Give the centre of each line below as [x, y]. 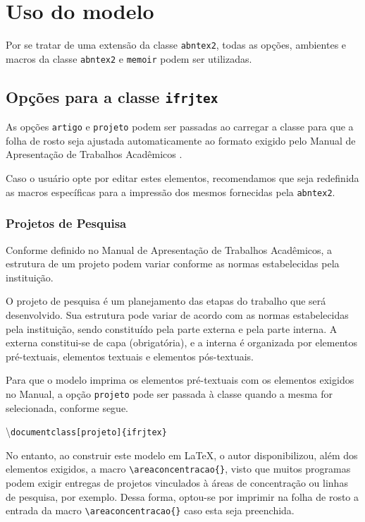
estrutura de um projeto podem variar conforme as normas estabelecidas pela [173, 263]
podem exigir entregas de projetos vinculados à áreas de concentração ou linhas [177, 483]
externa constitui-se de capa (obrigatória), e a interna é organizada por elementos [181, 342]
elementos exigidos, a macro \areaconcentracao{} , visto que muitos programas [178, 469]
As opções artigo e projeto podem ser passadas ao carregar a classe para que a [180, 127]
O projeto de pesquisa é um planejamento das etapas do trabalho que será [166, 301]
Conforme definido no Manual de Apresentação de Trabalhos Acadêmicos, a [169, 249]
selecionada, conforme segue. [67, 407]
